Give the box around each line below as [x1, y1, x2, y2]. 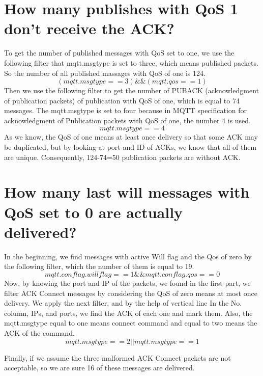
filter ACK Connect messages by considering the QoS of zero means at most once [4, 287, 257, 298]
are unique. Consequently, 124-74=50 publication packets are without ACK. [4, 151, 241, 162]
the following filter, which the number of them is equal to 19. [4, 261, 194, 272]
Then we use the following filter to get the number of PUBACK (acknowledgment [4, 85, 259, 96]
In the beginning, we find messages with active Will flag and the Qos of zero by [4, 251, 252, 261]
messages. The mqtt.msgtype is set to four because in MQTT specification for [4, 105, 247, 116]
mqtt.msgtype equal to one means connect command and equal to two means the [4, 317, 257, 328]
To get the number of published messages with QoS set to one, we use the [4, 47, 235, 58]
